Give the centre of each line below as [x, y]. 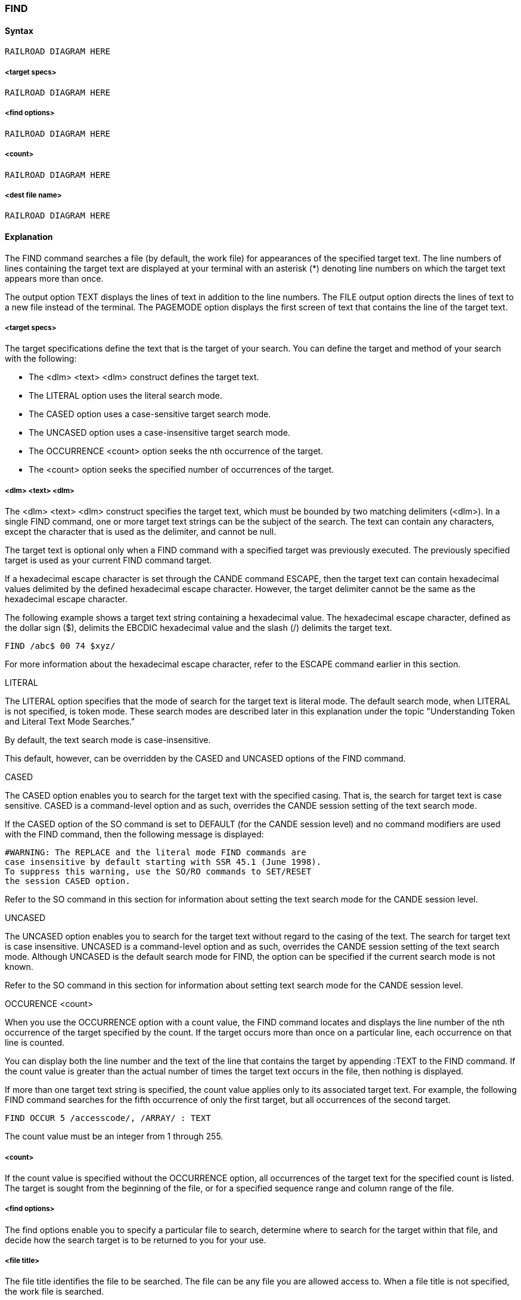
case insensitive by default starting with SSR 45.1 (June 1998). [163, 862]
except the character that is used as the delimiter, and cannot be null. [141, 532]
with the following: [41, 359]
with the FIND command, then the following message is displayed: [134, 834]
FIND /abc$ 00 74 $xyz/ [60, 646]
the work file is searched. [55, 1292]
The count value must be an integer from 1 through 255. [114, 1136]
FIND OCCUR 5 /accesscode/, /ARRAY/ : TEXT [108, 1118]
